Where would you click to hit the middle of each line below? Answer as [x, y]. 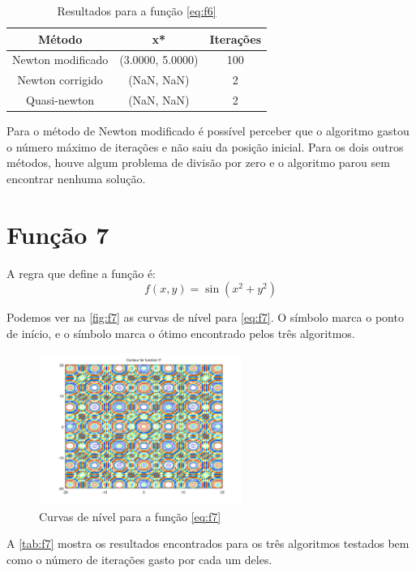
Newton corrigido [60, 80]
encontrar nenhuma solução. [76, 178]
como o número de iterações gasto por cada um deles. [139, 559]
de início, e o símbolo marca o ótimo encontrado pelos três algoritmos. [181, 333]
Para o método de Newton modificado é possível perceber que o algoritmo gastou [208, 131]
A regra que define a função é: [81, 273]
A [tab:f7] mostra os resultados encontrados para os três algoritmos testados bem [208, 543]
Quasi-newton [60, 100]
